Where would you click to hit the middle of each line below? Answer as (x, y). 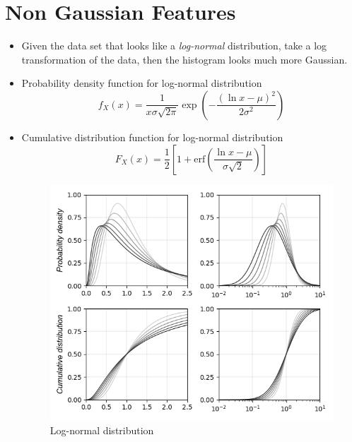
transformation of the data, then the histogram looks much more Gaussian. (184, 59)
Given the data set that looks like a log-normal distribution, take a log (174, 46)
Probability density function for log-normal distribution (142, 83)
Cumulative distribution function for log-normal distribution (152, 137)
